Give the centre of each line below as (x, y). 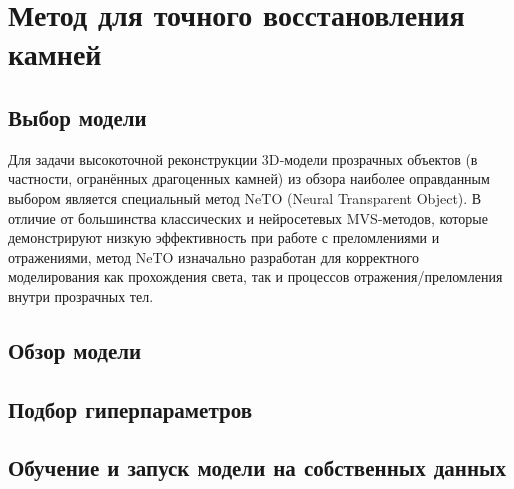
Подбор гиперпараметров (130, 408)
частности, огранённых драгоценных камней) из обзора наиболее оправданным (249, 178)
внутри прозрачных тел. (81, 295)
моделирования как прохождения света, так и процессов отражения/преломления (255, 276)
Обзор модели (75, 349)
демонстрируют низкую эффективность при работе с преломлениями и (224, 237)
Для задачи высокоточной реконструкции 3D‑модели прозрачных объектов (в (243, 158)
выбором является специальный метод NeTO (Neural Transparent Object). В (245, 197)
